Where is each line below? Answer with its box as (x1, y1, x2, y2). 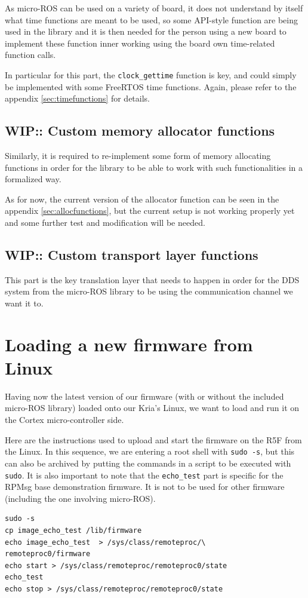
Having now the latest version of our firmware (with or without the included (5, 390, 284, 402)
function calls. (5, 48, 56, 61)
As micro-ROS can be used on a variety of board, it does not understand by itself (5, 2, 303, 14)
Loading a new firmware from (5, 332, 253, 356)
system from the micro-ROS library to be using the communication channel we (5, 285, 293, 298)
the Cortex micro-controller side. (5, 413, 124, 426)
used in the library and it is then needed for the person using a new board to (5, 25, 287, 38)
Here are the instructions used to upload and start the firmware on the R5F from (5, 433, 302, 446)
